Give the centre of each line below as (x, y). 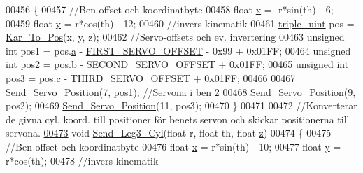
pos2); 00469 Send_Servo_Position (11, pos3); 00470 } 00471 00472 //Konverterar (181, 105)
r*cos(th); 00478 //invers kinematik (82, 160)
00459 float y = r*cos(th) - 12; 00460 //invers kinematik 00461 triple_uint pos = (180, 23)
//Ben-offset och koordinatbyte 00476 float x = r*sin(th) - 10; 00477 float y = (173, 146)
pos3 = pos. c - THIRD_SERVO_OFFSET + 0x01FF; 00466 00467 (151, 77)
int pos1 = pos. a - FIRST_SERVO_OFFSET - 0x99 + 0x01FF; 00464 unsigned (178, 50)
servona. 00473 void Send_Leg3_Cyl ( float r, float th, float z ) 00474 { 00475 (169, 133)
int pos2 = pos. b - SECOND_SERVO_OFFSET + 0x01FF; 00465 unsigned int (177, 64)
